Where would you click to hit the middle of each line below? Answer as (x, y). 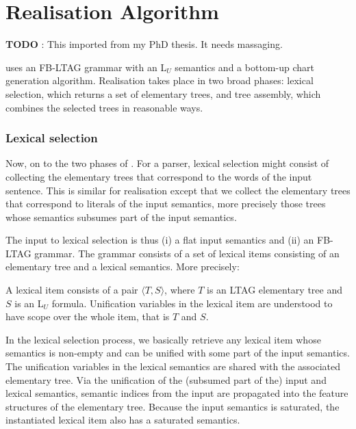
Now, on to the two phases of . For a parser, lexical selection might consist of (167, 163)
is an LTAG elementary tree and (274, 290)
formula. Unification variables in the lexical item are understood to (192, 303)
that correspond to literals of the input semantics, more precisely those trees (166, 204)
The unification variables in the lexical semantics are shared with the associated (173, 366)
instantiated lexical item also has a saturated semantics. (123, 420)
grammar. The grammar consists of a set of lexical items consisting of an (187, 253)
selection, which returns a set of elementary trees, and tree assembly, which (163, 93)
